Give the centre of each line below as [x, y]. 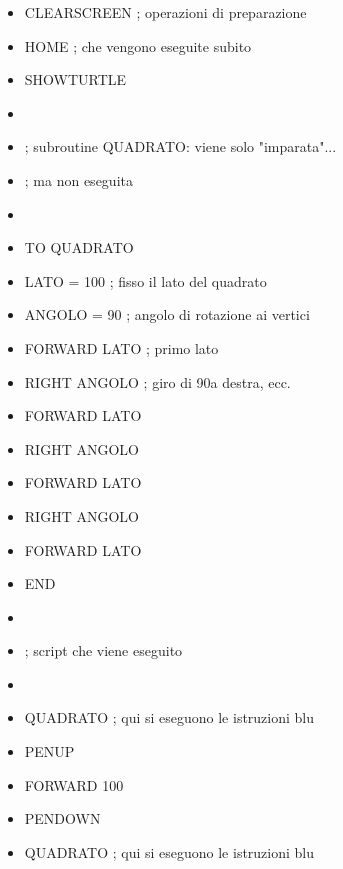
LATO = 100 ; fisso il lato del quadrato [145, 280]
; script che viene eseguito [103, 650]
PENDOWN [62, 818]
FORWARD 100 [74, 784]
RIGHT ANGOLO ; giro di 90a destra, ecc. [157, 381]
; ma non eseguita [78, 179]
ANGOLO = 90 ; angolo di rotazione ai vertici [167, 314]
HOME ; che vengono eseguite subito [138, 45]
